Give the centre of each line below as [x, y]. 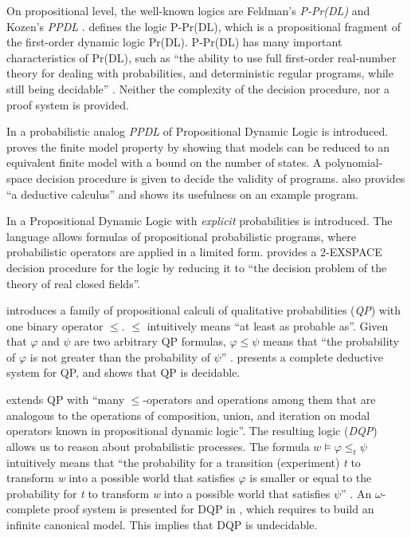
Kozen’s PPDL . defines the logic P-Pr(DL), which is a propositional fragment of [204, 26]
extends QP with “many [66, 400]
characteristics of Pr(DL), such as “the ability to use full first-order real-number [202, 57]
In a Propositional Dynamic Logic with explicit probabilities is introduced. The [200, 221]
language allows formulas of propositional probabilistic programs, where [181, 236]
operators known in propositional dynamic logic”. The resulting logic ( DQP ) [192, 431]
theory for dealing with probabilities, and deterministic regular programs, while [200, 73]
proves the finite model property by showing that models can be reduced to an [198, 146]
